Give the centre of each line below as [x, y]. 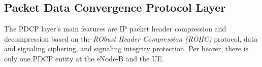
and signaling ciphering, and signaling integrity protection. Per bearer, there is [126, 48]
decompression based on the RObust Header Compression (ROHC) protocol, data [131, 38]
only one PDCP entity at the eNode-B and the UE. [84, 58]
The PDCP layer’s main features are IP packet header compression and [115, 29]
